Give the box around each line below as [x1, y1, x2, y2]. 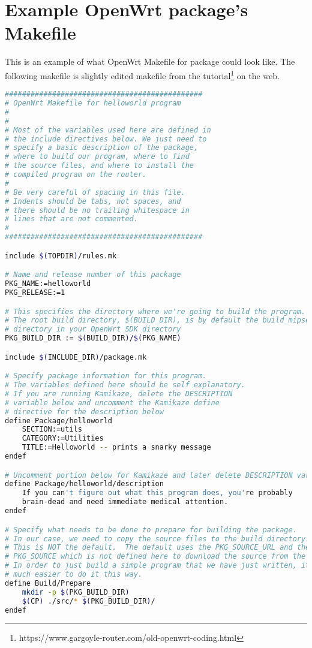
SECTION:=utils [22, 425, 82, 434]
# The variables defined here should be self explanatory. [5, 381, 245, 390]
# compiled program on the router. [5, 170, 147, 179]
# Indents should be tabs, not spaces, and [5, 197, 181, 206]
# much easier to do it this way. [5, 570, 143, 578]
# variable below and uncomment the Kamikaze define [5, 398, 220, 407]
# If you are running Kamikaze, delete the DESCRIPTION [5, 389, 233, 398]
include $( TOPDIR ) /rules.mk [5, 251, 117, 260]
